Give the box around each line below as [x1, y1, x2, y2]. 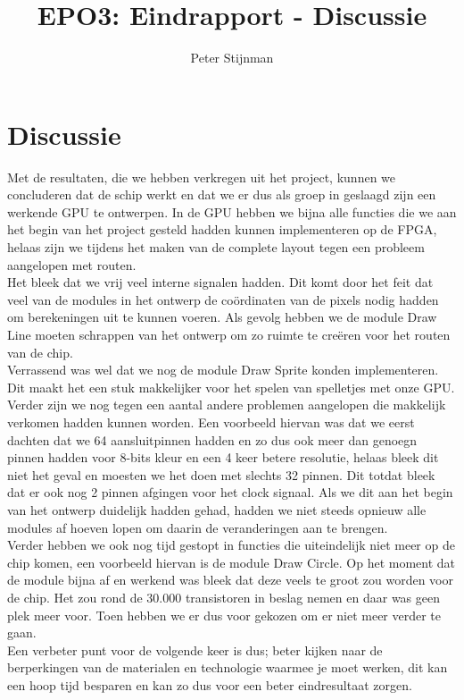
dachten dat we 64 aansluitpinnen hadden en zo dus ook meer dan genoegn [7, 430, 418, 449]
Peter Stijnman [190, 48, 274, 67]
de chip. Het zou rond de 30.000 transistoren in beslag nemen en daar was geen [7, 587, 440, 606]
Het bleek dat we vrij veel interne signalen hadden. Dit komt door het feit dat [7, 273, 434, 291]
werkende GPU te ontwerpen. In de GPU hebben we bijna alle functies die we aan [7, 202, 457, 221]
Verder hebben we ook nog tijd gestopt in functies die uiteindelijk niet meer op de [7, 536, 455, 554]
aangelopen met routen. [7, 255, 137, 274]
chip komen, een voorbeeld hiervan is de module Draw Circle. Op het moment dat [7, 552, 456, 571]
